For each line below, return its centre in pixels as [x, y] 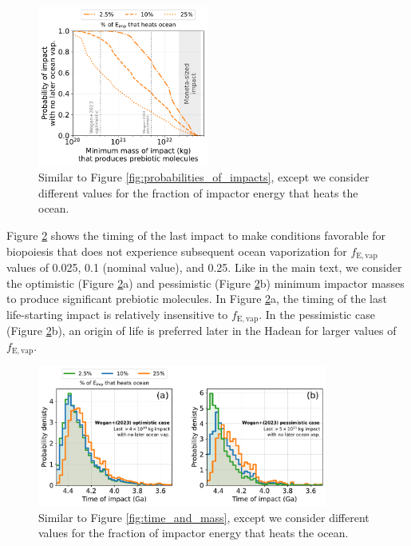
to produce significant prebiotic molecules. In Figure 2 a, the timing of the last [197, 299]
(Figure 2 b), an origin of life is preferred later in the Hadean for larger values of [202, 331]
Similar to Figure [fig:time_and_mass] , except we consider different [204, 517]
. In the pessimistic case [317, 314]
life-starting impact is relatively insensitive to [117, 314]
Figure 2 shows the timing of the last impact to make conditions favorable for [196, 235]
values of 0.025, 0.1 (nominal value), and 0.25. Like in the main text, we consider [204, 267]
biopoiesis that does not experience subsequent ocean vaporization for [177, 251]
